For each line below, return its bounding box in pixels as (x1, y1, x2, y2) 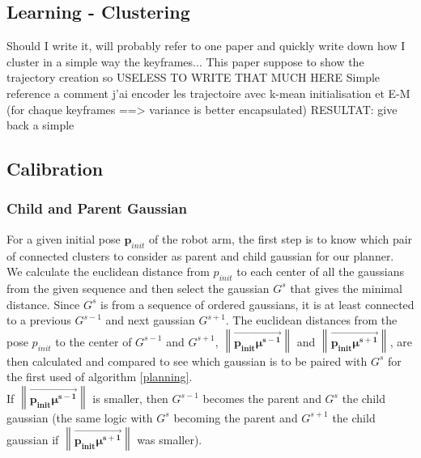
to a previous (6, 312, 71, 329)
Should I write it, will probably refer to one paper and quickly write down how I (6, 37, 406, 54)
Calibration (6, 156, 104, 181)
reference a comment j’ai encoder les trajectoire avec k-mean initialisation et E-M (6, 84, 410, 101)
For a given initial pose (6, 230, 121, 247)
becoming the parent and (173, 409, 298, 426)
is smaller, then (92, 390, 168, 407)
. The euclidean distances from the (225, 312, 398, 329)
